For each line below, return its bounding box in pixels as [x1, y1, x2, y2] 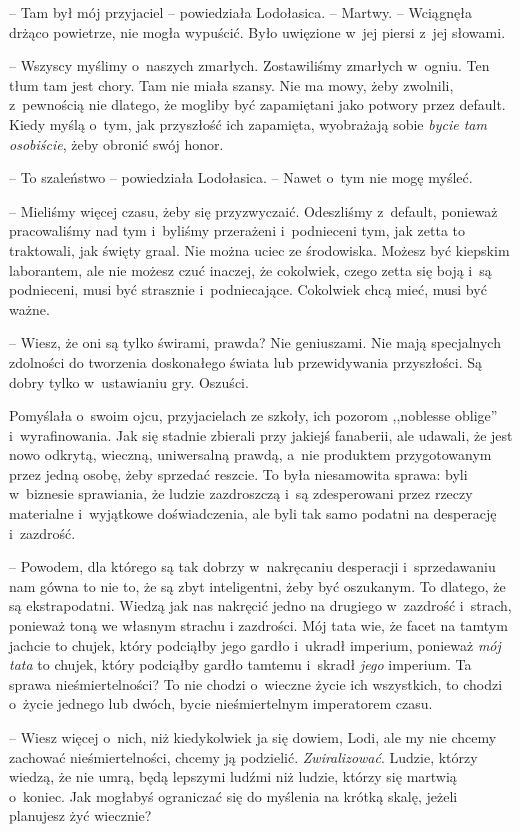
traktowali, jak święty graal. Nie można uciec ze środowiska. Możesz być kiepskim [9, 239, 510, 260]
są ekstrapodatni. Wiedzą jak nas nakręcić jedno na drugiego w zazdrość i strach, [9, 595, 512, 616]
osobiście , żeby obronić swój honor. [9, 133, 224, 154]
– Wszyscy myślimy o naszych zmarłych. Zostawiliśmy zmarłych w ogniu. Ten [9, 55, 490, 76]
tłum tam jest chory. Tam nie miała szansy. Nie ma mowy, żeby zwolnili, [9, 74, 454, 95]
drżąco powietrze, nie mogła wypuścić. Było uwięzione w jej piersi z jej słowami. [9, 21, 506, 42]
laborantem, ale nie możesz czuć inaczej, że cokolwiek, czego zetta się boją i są [9, 259, 492, 280]
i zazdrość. [9, 522, 76, 543]
